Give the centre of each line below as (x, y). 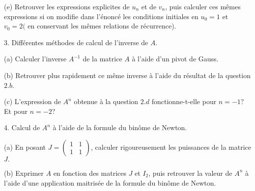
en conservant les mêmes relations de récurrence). (102, 26)
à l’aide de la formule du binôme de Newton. (120, 127)
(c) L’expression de (32, 101)
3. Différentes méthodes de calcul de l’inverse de (76, 42)
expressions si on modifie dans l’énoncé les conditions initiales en (101, 16)
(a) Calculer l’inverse (35, 59)
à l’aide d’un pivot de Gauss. (175, 59)
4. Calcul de (22, 127)
